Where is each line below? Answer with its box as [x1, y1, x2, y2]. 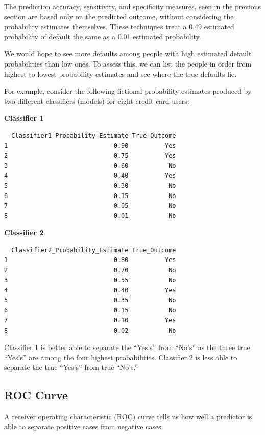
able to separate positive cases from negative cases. [4, 421, 163, 431]
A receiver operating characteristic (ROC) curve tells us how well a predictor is [4, 411, 252, 422]
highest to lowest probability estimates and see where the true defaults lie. [4, 68, 237, 79]
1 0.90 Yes [4, 142, 176, 149]
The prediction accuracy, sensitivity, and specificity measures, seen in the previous [4, 1, 261, 11]
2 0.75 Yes [4, 152, 176, 160]
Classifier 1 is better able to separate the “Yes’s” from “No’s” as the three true [4, 342, 250, 353]
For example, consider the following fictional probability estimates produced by [4, 85, 252, 96]
